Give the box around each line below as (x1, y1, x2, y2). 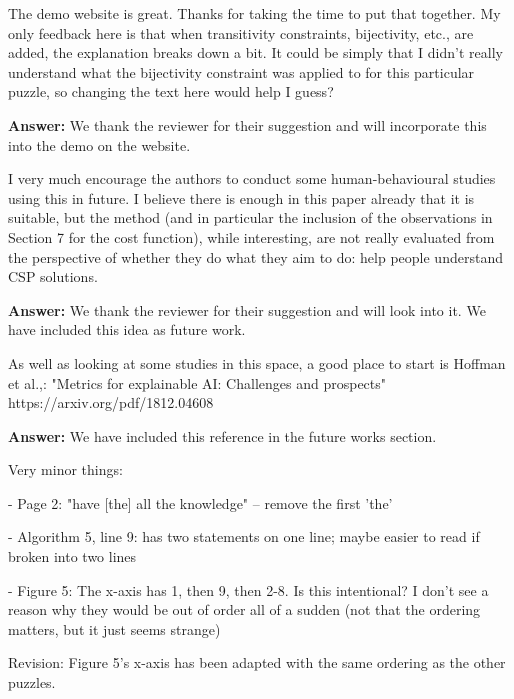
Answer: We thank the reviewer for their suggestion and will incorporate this (8, 114, 487, 135)
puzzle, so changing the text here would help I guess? (8, 81, 334, 102)
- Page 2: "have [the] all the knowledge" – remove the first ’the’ (8, 492, 393, 513)
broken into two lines (8, 546, 137, 567)
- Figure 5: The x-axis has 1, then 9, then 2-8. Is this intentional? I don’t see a (8, 579, 489, 600)
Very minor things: (8, 459, 123, 480)
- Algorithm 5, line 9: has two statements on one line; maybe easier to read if (8, 526, 480, 547)
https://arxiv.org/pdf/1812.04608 (8, 392, 214, 413)
